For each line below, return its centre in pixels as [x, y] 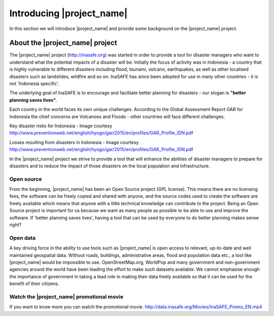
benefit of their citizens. [34, 284]
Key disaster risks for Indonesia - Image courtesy [61, 126]
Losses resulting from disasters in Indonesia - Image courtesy [74, 142]
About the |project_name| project [63, 43]
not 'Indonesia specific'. [34, 83]
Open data [23, 238]
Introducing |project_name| [68, 13]
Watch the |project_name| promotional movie [66, 297]
